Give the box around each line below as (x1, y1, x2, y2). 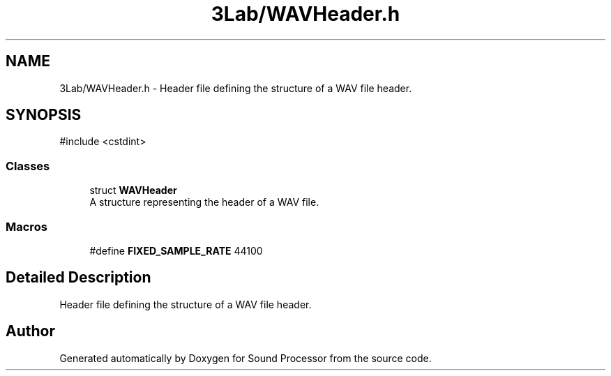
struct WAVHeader (89, 184, 177, 197)
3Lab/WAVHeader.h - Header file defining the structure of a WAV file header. (59, 82, 412, 94)
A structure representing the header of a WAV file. (89, 196, 319, 209)
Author (6, 322, 55, 340)
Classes (6, 158, 50, 173)
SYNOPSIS (6, 106, 82, 124)
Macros (6, 219, 47, 234)
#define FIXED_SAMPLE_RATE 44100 (89, 244, 263, 257)
